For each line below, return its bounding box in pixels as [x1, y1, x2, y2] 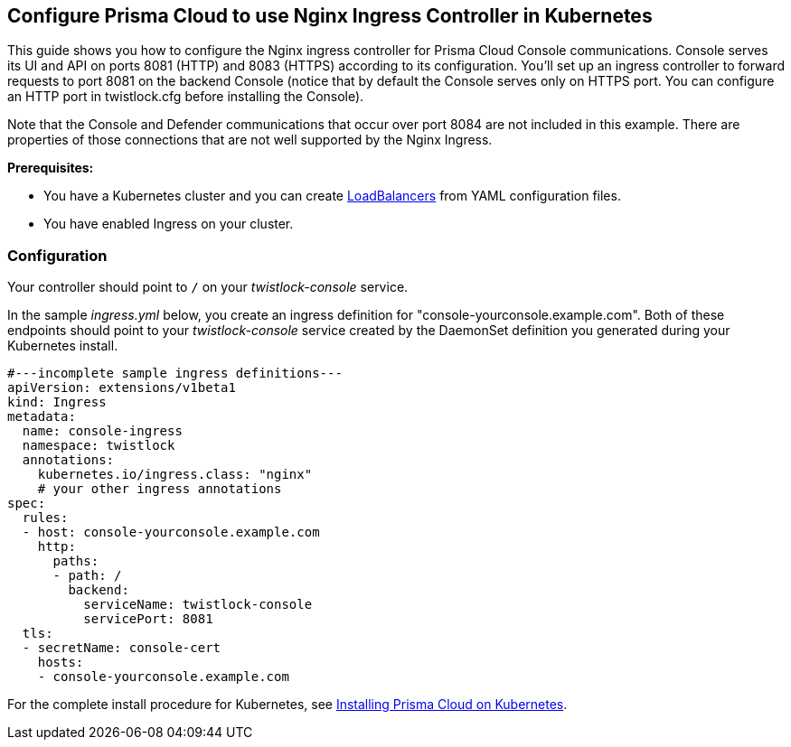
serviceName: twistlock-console [83, 597, 313, 612]
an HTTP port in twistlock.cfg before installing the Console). [7, 89, 364, 105]
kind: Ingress [7, 395, 107, 410]
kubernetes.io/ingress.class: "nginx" [37, 467, 313, 482]
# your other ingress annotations [37, 481, 282, 497]
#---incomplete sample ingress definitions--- [7, 366, 343, 381]
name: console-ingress [22, 424, 183, 439]
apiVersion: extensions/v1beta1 [7, 380, 236, 396]
